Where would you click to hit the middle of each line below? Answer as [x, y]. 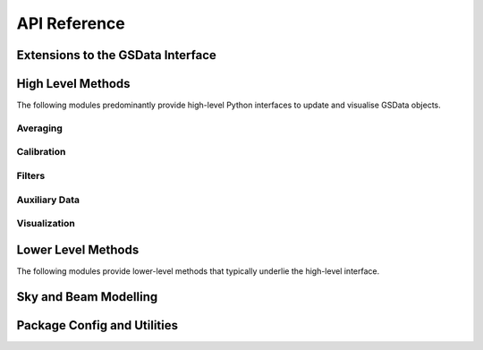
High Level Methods [73, 84]
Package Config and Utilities [97, 325]
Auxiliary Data [48, 200]
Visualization [46, 224]
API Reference [71, 23]
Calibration [41, 152]
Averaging [39, 128]
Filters [31, 175]
